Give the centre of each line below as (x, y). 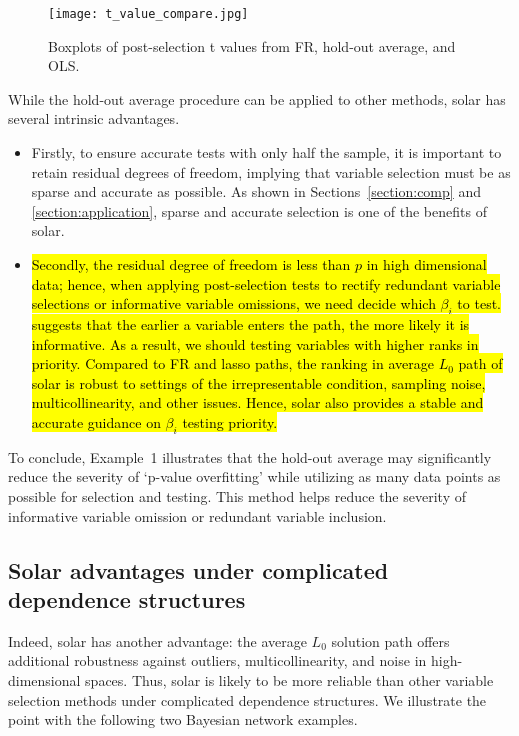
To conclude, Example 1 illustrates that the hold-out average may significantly (250, 456)
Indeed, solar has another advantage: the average (157, 640)
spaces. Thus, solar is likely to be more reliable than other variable (289, 679)
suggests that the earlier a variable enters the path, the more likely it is (250, 323)
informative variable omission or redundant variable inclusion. (197, 515)
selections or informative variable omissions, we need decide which (233, 303)
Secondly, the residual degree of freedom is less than (191, 264)
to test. (479, 303)
